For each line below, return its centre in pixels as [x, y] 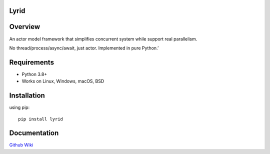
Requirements [32, 62]
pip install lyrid [41, 119]
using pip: [19, 107]
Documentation [34, 133]
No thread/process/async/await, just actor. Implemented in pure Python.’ [84, 48]
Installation [27, 96]
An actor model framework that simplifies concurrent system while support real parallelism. [103, 39]
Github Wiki [21, 145]
